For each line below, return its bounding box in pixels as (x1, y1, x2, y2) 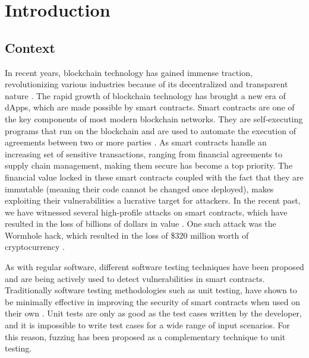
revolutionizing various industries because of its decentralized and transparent (5, 78, 288, 90)
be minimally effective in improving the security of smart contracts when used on (5, 295, 301, 308)
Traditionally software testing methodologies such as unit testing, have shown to (5, 284, 297, 296)
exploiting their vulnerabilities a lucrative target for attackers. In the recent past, (5, 194, 301, 207)
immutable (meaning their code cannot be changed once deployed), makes (5, 182, 274, 195)
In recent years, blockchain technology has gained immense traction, (5, 66, 253, 78)
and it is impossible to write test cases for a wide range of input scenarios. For (5, 319, 290, 331)
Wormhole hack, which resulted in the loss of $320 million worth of (5, 229, 249, 241)
